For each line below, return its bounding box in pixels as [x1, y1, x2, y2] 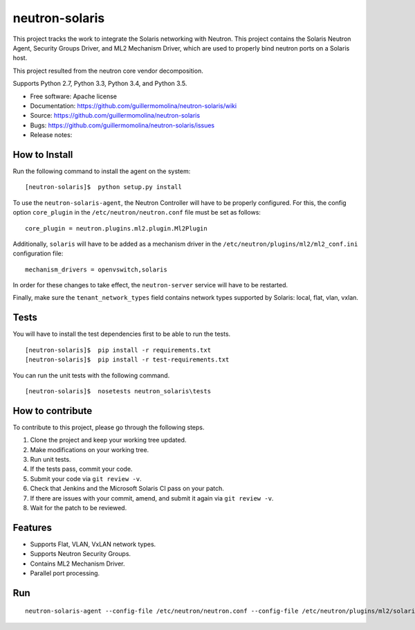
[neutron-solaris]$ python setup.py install [25, 183, 183, 191]
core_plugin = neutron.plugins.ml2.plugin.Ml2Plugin [25, 224, 207, 232]
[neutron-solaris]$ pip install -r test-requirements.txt [25, 356, 230, 363]
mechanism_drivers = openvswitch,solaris [25, 265, 167, 273]
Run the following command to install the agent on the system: [12, 167, 191, 175]
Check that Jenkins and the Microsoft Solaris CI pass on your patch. [30, 485, 225, 493]
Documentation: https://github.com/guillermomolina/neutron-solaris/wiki [30, 101, 237, 110]
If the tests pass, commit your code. [30, 465, 133, 474]
